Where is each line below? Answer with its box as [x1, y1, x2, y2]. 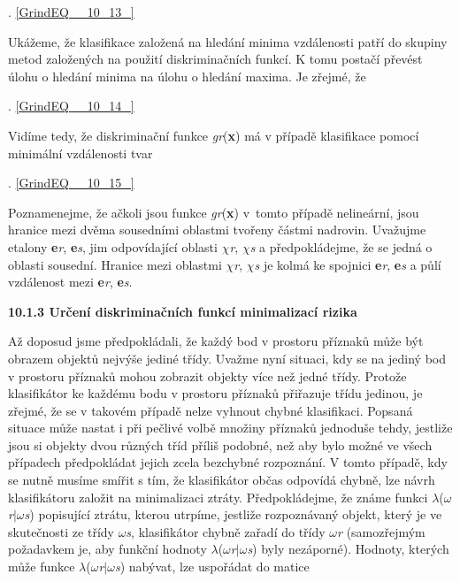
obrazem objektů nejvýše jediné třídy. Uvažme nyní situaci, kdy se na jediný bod [8, 348, 447, 367]
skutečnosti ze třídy [8, 522, 114, 540]
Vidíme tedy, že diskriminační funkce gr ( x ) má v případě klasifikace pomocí [8, 126, 419, 144]
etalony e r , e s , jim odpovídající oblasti [8, 237, 218, 256]
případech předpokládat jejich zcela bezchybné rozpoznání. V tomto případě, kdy [8, 453, 448, 471]
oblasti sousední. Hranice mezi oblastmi [8, 255, 222, 273]
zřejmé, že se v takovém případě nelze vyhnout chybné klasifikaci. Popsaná [8, 401, 413, 419]
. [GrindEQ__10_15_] [8, 173, 134, 192]
